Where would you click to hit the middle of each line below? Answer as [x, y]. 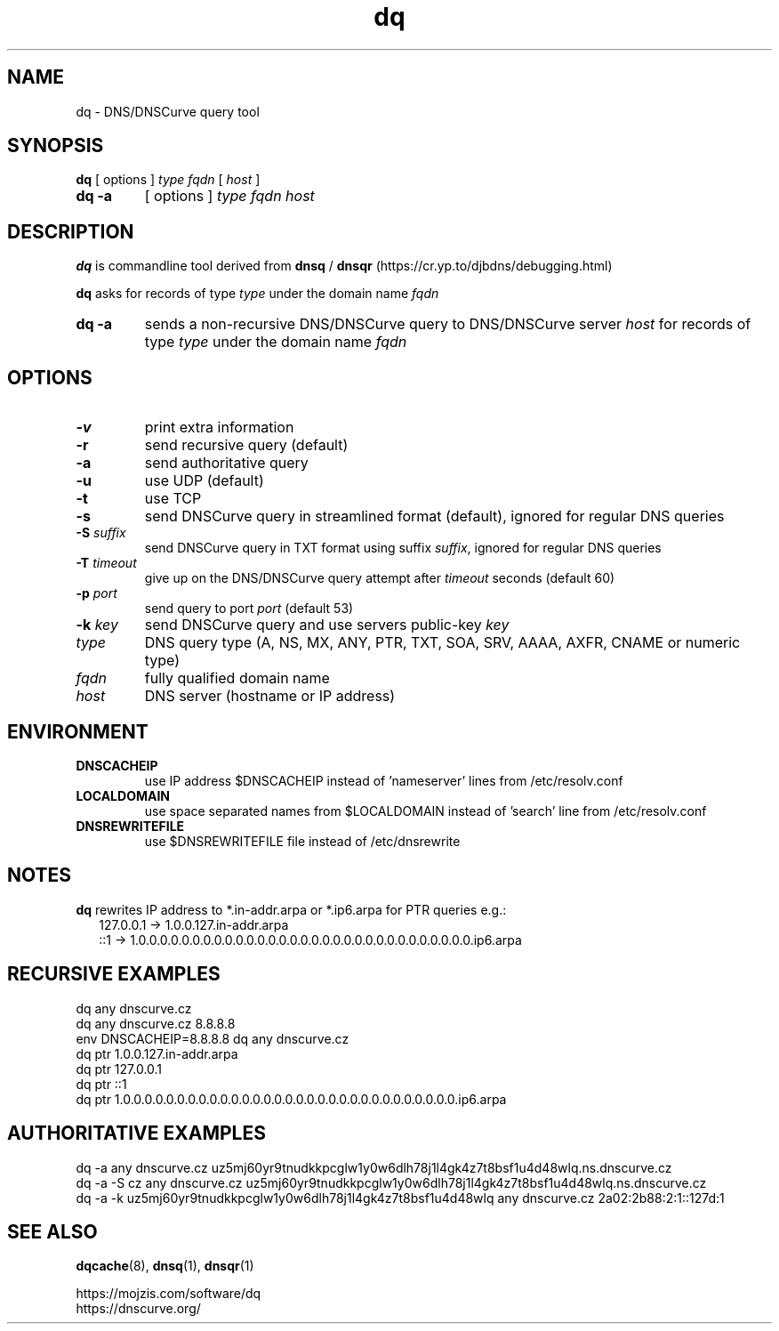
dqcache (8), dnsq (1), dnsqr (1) [165, 1266]
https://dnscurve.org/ [138, 1309]
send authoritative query [226, 463]
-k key [97, 625]
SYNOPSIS [56, 146]
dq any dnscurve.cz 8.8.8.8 [156, 1023]
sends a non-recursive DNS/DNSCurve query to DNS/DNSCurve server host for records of [448, 324]
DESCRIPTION [71, 231]
